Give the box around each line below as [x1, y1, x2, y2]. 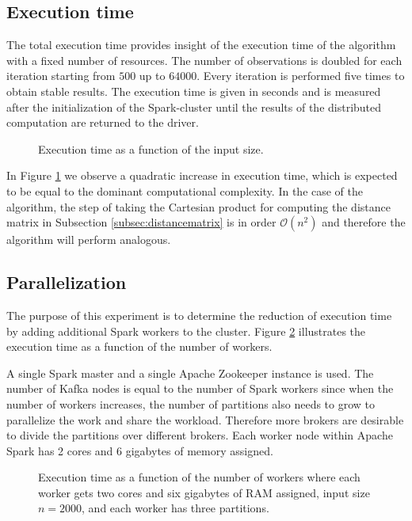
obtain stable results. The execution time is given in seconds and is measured [6, 82, 381, 99]
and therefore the [322, 214, 406, 230]
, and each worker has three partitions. [82, 500, 269, 516]
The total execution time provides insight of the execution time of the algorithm [6, 36, 396, 53]
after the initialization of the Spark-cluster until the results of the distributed [6, 98, 382, 115]
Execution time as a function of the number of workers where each [38, 469, 360, 485]
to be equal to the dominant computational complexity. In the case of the [6, 182, 364, 199]
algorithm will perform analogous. [6, 231, 171, 248]
